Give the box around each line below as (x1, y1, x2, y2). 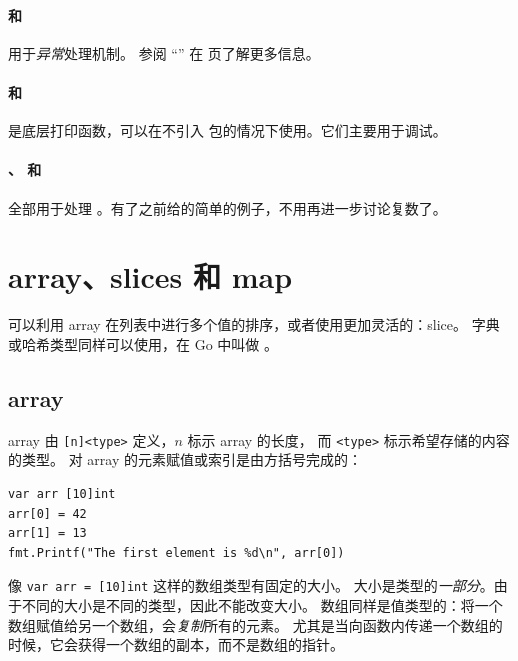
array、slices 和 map (8, 256, 293, 297)
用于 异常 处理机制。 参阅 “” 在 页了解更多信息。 (8, 42, 320, 63)
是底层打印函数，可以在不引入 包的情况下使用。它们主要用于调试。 (8, 120, 447, 141)
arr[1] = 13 (8, 526, 87, 541)
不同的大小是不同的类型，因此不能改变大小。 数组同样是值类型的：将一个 (21, 594, 503, 615)
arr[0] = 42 (8, 506, 87, 521)
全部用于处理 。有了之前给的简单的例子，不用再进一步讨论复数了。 (8, 197, 447, 218)
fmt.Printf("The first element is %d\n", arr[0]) (8, 545, 345, 560)
